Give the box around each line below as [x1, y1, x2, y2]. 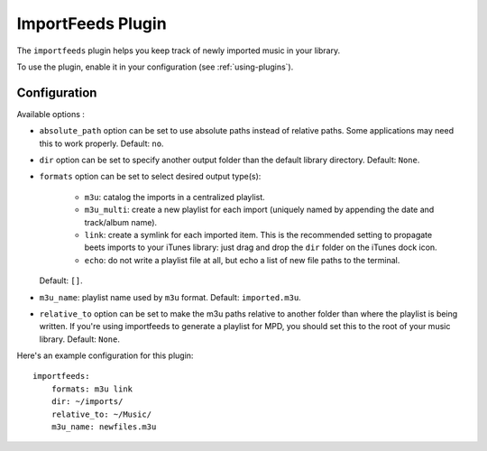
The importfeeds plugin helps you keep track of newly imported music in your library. [16, 45, 341, 56]
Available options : [16, 108, 86, 119]
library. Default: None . [39, 334, 121, 345]
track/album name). [84, 216, 158, 227]
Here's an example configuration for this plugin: [16, 350, 194, 361]
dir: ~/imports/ [51, 397, 124, 407]
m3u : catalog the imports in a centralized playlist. [84, 191, 265, 202]
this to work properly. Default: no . [39, 138, 164, 149]
